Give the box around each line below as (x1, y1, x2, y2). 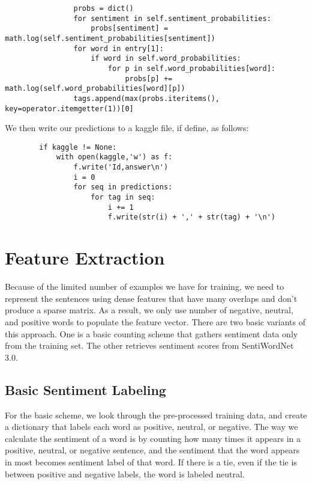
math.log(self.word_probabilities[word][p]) (5, 84, 185, 93)
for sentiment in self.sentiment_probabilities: (73, 14, 271, 23)
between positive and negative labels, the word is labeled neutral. (5, 467, 245, 480)
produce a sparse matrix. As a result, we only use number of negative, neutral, (5, 304, 293, 316)
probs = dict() (73, 4, 134, 13)
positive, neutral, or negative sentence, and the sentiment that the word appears (5, 444, 300, 456)
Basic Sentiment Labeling (5, 380, 166, 399)
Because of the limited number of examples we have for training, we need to (5, 280, 284, 293)
